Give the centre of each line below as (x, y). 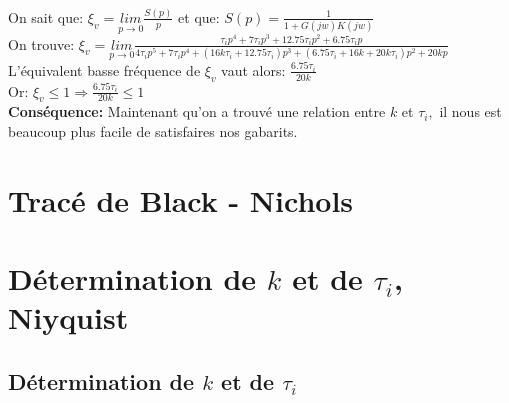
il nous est (470, 111)
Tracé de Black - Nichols (181, 199)
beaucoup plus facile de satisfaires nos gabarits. (153, 131)
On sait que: (46, 16)
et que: (199, 16)
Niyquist (68, 317)
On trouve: (41, 43)
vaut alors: (253, 69)
